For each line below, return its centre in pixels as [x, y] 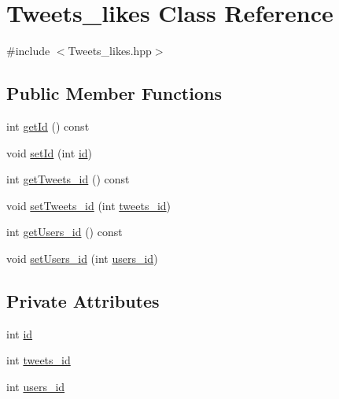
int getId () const [48, 126]
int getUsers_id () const [64, 232]
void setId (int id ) [50, 152]
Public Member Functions [114, 93]
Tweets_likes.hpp [110, 51]
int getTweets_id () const [68, 179]
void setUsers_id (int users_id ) [82, 258]
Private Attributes [83, 300]
